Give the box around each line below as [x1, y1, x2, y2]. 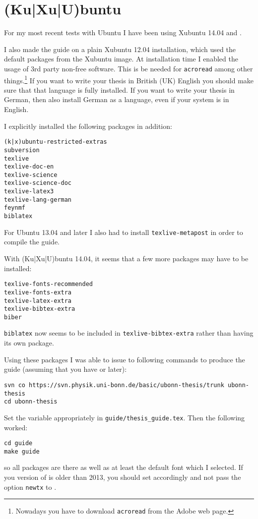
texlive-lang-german [4, 196, 72, 203]
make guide [4, 448, 40, 455]
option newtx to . [4, 481, 57, 492]
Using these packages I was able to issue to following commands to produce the [4, 354, 245, 364]
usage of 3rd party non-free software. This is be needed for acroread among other [4, 63, 253, 73]
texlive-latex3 [4, 188, 54, 195]
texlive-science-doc [4, 179, 72, 187]
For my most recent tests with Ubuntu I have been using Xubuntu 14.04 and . [4, 27, 242, 38]
